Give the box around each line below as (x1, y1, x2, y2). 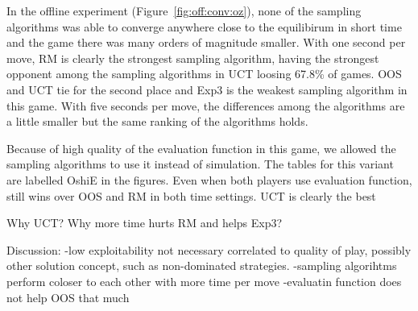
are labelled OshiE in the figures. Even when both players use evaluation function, (6, 171, 412, 188)
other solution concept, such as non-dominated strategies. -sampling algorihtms (6, 257, 397, 274)
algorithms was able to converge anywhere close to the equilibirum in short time (6, 18, 402, 35)
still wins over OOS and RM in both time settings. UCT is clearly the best (6, 187, 376, 204)
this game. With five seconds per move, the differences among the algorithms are (6, 97, 405, 114)
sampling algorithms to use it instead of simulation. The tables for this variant (6, 155, 394, 172)
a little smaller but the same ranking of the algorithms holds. (6, 113, 308, 130)
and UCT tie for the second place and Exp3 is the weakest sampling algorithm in (6, 81, 408, 97)
